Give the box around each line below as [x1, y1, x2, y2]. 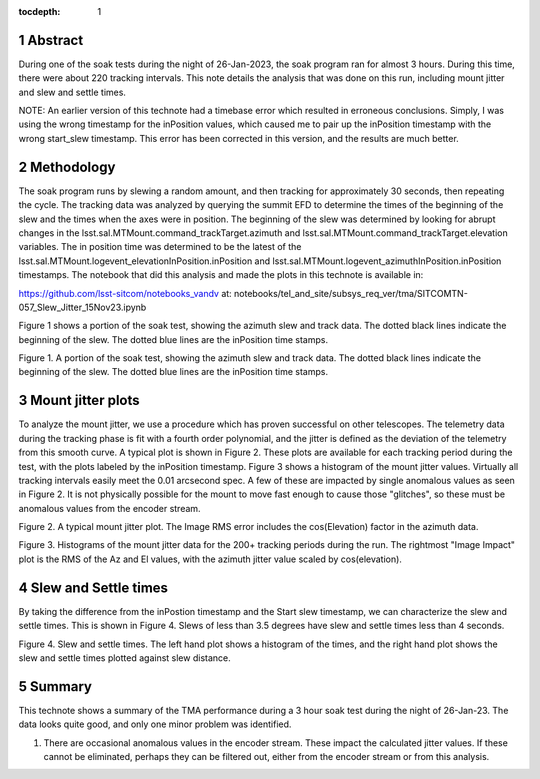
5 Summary [18, 678, 92, 695]
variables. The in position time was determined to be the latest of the [18, 241, 302, 253]
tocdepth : [18, 6, 61, 17]
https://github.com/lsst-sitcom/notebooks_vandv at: [18, 287, 232, 299]
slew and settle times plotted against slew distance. [18, 651, 231, 664]
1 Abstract [18, 31, 84, 49]
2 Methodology [18, 158, 116, 175]
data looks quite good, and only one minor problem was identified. [18, 718, 292, 730]
